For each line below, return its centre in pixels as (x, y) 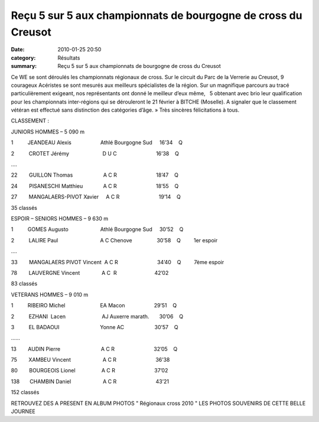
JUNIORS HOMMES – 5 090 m (48, 132)
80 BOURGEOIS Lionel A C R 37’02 (89, 371)
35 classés (24, 207)
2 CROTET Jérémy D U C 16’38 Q (95, 153)
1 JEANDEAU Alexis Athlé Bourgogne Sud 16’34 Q (97, 142)
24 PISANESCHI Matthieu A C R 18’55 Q (95, 186)
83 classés (24, 284)
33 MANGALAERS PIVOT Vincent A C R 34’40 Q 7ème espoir (118, 262)
